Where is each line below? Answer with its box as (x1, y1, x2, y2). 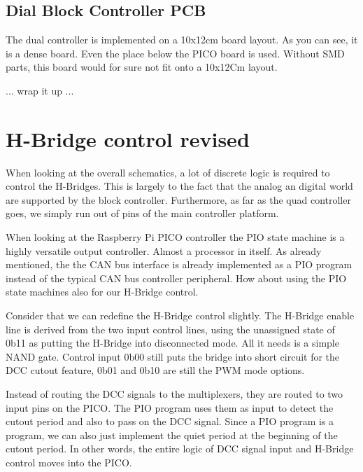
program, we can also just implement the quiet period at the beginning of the (6, 427, 338, 442)
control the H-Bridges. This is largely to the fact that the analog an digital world (6, 179, 353, 193)
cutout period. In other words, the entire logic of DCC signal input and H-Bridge (6, 441, 354, 456)
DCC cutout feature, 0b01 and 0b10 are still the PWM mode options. (6, 363, 305, 377)
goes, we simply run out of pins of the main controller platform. (6, 206, 279, 221)
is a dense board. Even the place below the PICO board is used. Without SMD (6, 46, 345, 60)
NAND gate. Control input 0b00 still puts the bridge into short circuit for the (6, 349, 340, 363)
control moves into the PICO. (6, 454, 132, 469)
